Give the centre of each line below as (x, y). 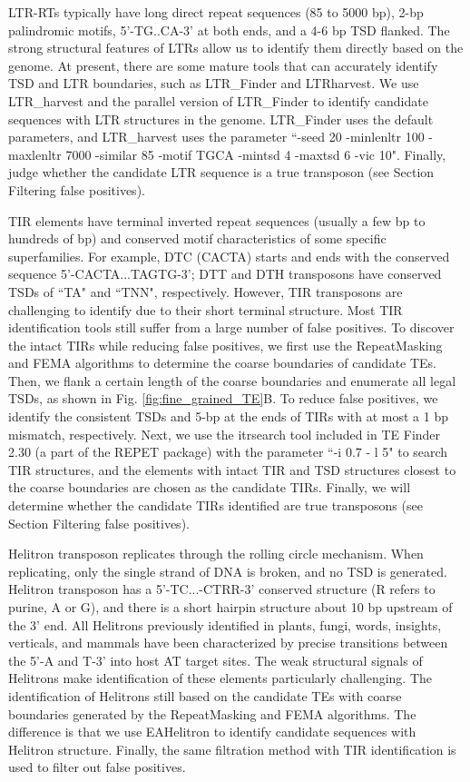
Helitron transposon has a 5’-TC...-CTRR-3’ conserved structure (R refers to (222, 589)
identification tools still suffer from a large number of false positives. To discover (231, 327)
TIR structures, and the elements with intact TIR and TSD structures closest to (232, 469)
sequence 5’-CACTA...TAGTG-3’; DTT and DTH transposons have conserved (225, 274)
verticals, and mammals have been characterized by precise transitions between (228, 643)
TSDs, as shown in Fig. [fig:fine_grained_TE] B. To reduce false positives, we (223, 398)
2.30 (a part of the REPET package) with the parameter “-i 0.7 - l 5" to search (228, 452)
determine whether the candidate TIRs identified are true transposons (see (215, 505)
